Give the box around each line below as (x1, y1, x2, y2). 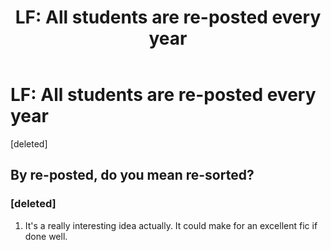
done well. (24, 230, 68, 242)
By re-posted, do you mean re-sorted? (10, 167, 255, 184)
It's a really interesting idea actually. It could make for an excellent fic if (24, 219, 318, 231)
